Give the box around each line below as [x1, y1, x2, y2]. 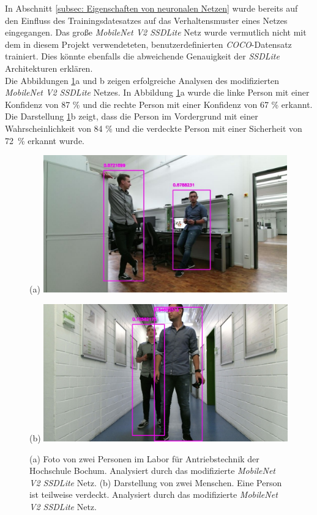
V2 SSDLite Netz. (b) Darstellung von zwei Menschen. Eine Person [29, 476, 282, 489]
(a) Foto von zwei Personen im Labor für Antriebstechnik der [29, 452, 259, 465]
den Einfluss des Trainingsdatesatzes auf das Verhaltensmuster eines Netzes [5, 13, 288, 26]
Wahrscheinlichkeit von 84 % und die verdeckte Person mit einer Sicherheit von [5, 121, 302, 134]
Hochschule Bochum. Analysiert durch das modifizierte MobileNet [29, 464, 275, 477]
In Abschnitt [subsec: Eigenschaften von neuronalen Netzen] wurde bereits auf [5, 2, 298, 14]
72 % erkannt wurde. [5, 134, 84, 147]
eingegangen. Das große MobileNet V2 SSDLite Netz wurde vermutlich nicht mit [5, 26, 307, 39]
